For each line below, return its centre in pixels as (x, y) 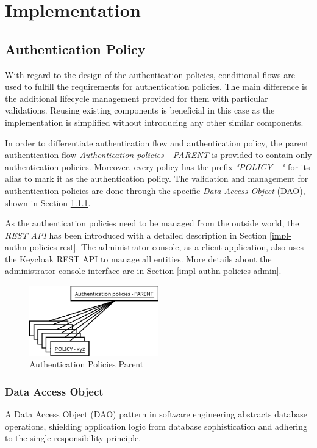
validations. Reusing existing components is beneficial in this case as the (140, 110)
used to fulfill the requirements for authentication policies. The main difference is (156, 86)
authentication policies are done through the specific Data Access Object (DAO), (155, 190)
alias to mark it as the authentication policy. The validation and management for (157, 179)
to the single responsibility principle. (73, 438)
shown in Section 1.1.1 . (48, 202)
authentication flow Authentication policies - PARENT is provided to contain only (158, 155)
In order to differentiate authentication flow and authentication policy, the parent (157, 143)
